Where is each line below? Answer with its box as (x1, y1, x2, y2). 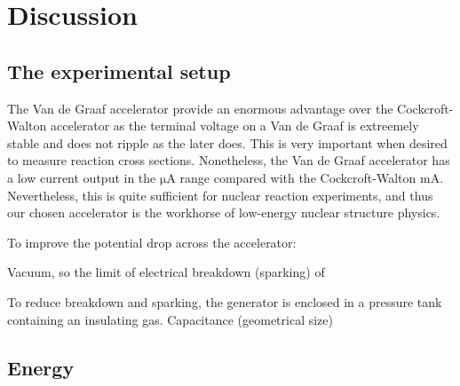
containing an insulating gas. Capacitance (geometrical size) (7, 310, 333, 328)
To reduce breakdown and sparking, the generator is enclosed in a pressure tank (7, 292, 442, 311)
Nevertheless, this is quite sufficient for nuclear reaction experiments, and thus (7, 185, 433, 204)
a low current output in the (7, 168, 156, 186)
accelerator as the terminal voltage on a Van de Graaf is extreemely (51, 116, 419, 135)
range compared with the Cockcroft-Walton (179, 168, 416, 186)
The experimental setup (7, 57, 231, 84)
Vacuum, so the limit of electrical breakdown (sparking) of (7, 263, 325, 281)
